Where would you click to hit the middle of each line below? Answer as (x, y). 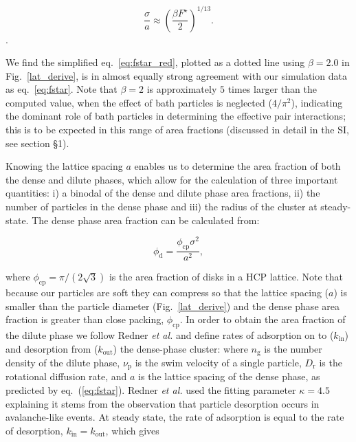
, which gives (132, 430)
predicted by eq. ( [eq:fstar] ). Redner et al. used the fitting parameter (151, 390)
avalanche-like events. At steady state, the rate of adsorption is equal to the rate (175, 417)
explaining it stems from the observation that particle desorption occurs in (163, 403)
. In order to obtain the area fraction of (263, 319)
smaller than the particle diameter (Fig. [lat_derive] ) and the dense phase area (173, 306)
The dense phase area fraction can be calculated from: (146, 220)
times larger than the (272, 89)
